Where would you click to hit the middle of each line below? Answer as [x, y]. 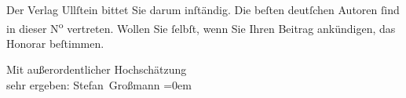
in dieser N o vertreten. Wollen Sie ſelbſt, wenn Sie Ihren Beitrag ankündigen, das [201, 27]
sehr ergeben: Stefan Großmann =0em [99, 85]
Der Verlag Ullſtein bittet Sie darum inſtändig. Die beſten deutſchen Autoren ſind [203, 9]
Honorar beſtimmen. [55, 43]
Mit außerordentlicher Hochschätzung [97, 69]
